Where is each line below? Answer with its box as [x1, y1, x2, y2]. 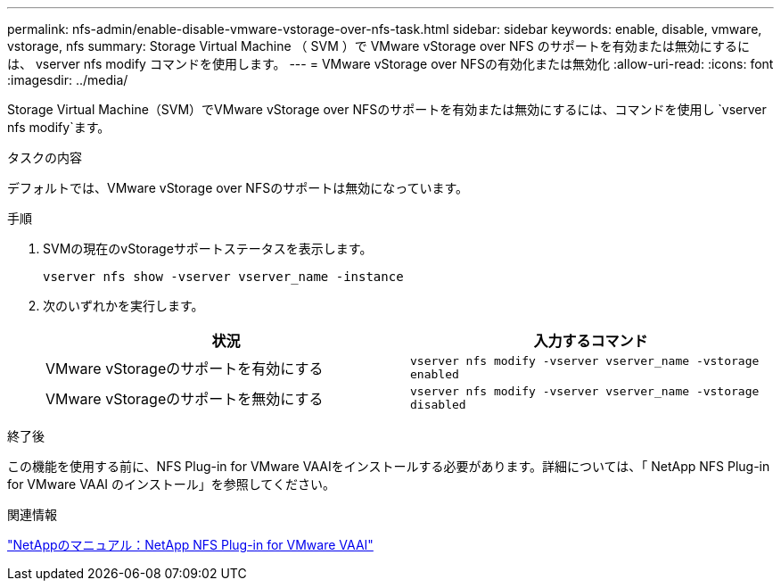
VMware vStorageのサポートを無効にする [45, 390, 324, 408]
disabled [410, 398, 466, 411]
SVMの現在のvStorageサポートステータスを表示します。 [43, 241, 373, 256]
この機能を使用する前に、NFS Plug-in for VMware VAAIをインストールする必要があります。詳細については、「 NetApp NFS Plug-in [7, 459, 770, 474]
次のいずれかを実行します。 [43, 298, 204, 313]
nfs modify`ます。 [7, 120, 111, 135]
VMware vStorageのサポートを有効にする [45, 360, 324, 377]
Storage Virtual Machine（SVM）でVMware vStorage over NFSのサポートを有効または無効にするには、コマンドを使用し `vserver [7, 102, 767, 117]
